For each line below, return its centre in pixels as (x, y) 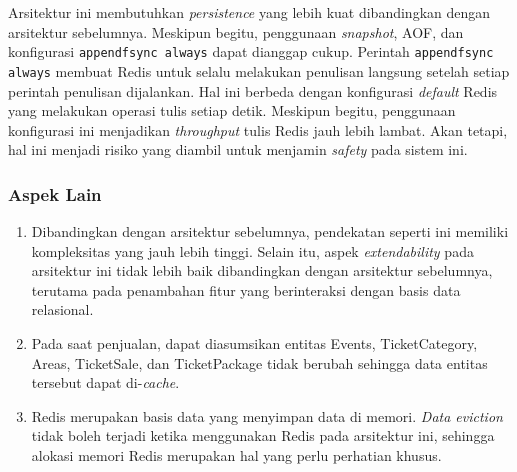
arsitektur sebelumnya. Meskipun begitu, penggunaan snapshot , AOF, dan (236, 31)
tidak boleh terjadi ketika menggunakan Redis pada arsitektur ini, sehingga (263, 435)
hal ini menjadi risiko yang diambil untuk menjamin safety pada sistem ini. (238, 149)
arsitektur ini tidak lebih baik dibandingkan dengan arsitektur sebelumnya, (262, 270)
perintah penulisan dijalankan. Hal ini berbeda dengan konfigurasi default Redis (253, 90)
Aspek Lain (55, 193)
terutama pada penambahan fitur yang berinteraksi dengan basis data (246, 289)
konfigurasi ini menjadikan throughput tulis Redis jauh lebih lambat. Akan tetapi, (258, 129)
